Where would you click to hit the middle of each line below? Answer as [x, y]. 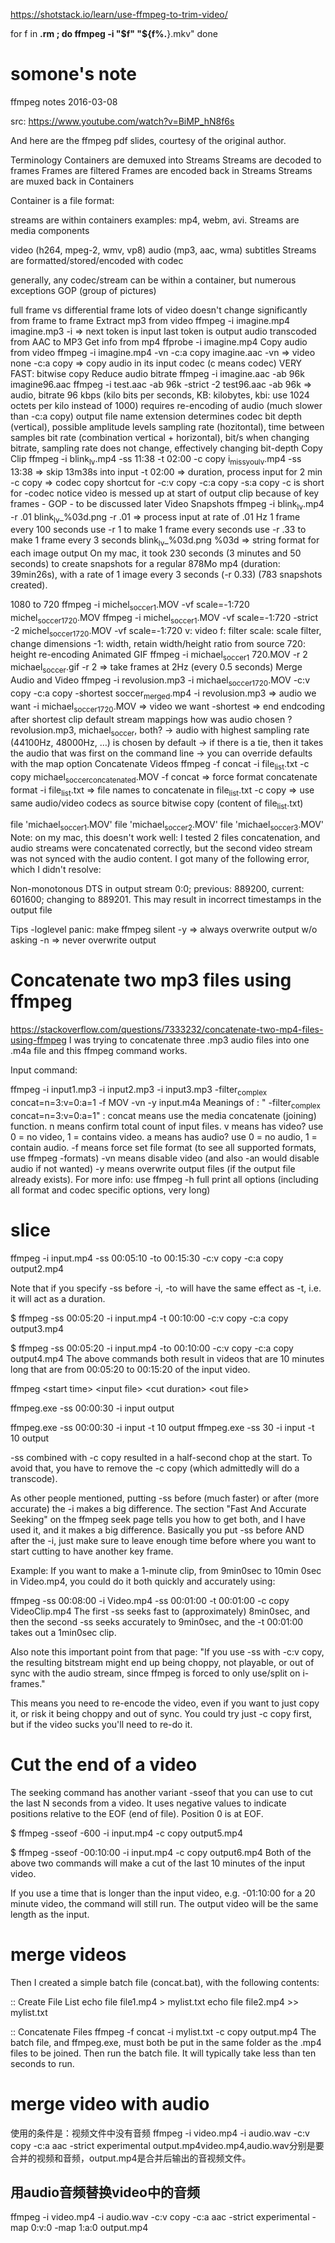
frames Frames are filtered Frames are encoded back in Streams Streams [161, 170]
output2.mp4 [37, 1268]
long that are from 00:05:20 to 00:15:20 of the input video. [130, 1369]
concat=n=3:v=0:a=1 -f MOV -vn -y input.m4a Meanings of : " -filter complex [165, 1104]
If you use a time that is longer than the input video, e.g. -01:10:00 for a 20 [163, 1893]
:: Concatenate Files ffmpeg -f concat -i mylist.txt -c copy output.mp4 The [163, 2031]
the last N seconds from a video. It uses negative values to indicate [148, 1803]
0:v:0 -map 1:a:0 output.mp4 [89, 2228]
